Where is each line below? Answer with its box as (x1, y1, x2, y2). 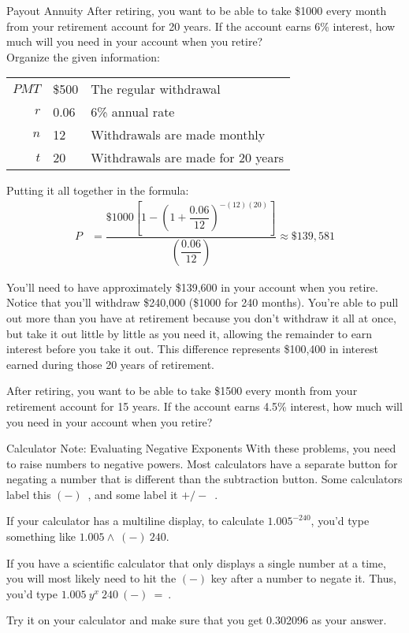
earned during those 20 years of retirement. (6, 356, 215, 372)
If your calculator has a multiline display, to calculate (6, 512, 264, 529)
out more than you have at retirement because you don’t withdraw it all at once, (6, 309, 396, 326)
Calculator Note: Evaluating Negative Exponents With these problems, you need (6, 440, 396, 456)
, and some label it (87, 486, 178, 502)
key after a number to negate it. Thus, (210, 570, 396, 586)
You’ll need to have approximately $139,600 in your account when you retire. (6, 278, 378, 295)
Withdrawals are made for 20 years (91, 148, 284, 167)
